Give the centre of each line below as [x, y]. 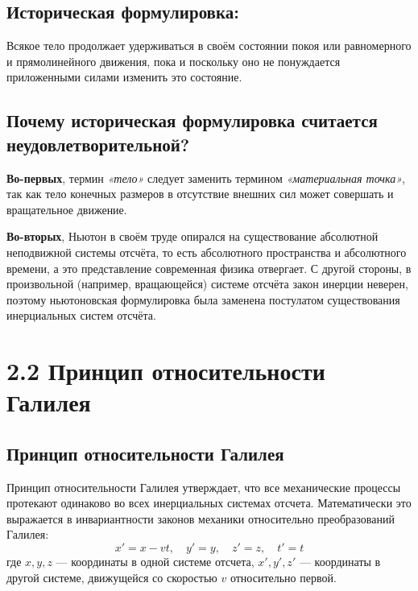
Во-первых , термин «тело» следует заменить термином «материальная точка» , [206, 178]
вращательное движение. [67, 209]
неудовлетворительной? [98, 144]
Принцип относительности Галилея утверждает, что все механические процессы [204, 487]
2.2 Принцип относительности [166, 371]
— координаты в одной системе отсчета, [155, 562]
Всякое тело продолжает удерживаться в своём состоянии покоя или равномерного [209, 45]
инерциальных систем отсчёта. [81, 315]
